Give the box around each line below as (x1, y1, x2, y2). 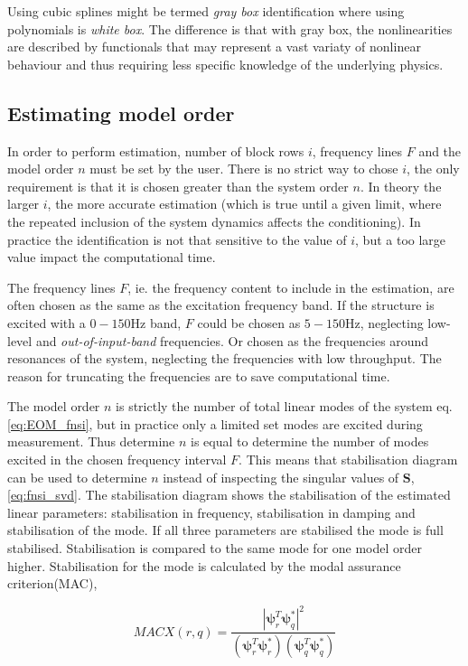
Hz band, (130, 313, 182, 332)
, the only (407, 159, 460, 178)
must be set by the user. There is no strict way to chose (89, 159, 398, 178)
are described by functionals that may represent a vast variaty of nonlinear (7, 37, 421, 56)
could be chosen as (197, 313, 301, 332)
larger (7, 194, 40, 213)
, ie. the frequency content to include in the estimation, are (127, 277, 454, 296)
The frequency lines (7, 277, 116, 296)
